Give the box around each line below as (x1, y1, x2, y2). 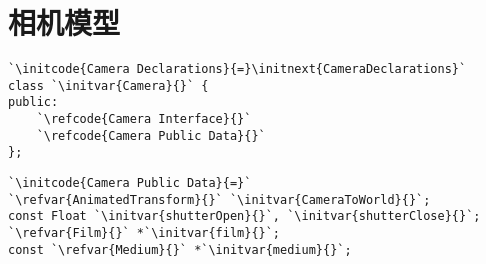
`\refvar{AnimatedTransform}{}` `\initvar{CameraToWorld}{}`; (8, 192, 431, 207)
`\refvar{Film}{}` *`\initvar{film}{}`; (8, 226, 281, 241)
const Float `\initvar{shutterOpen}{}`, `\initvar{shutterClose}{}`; (8, 209, 481, 224)
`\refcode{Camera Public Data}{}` (36, 128, 266, 143)
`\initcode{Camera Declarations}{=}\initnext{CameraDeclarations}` (8, 62, 467, 77)
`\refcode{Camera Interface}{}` (36, 112, 252, 127)
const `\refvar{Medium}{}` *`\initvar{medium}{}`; (8, 242, 352, 257)
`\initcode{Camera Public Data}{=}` (8, 176, 252, 191)
